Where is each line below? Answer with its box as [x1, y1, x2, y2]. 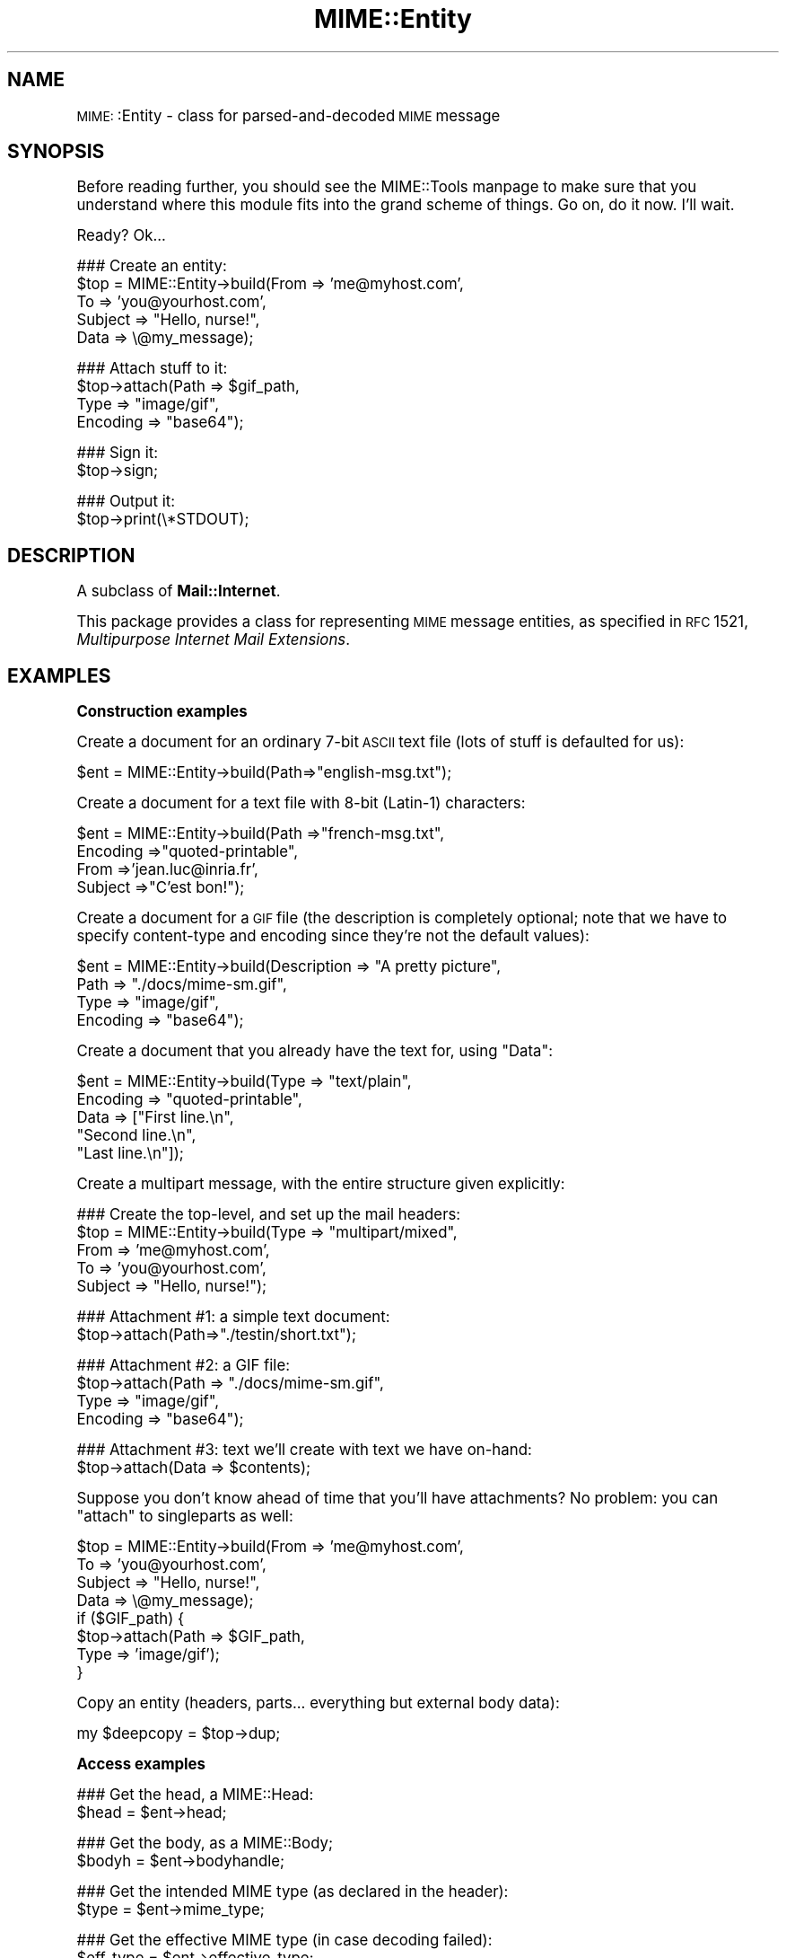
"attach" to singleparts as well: [76, 1507, 293, 1526]
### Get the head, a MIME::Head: [76, 1786, 314, 1804]
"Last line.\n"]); [76, 1144, 184, 1163]
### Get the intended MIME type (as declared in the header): [76, 1883, 509, 1901]
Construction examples [76, 702, 248, 721]
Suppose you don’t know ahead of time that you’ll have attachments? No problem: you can [76, 1489, 719, 1508]
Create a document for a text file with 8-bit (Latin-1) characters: [76, 794, 526, 813]
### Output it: [76, 492, 176, 511]
